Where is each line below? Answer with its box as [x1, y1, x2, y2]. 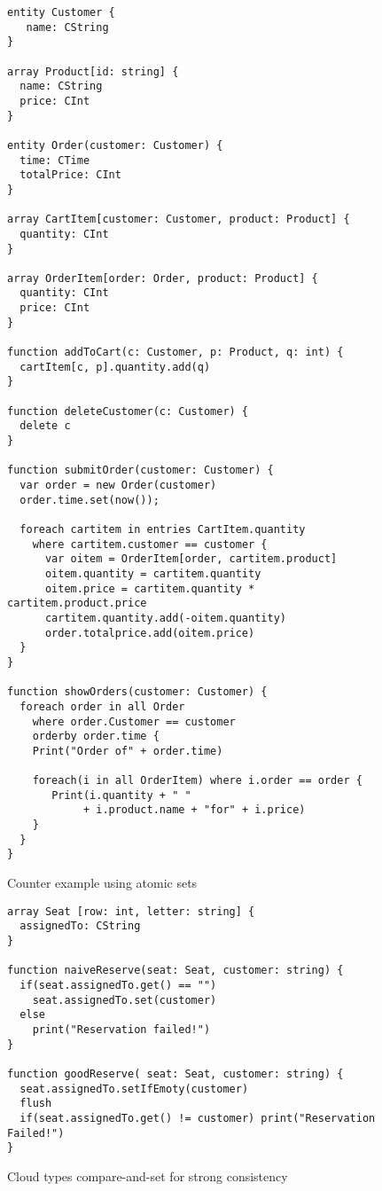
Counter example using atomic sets [7, 874, 198, 892]
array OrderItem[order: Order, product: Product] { [7, 271, 318, 285]
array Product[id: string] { [7, 65, 179, 78]
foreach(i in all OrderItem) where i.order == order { [32, 774, 363, 787]
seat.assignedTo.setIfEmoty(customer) [19, 1082, 249, 1095]
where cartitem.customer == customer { [32, 537, 268, 551]
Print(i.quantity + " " [51, 788, 191, 802]
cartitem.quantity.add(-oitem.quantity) [44, 611, 286, 624]
